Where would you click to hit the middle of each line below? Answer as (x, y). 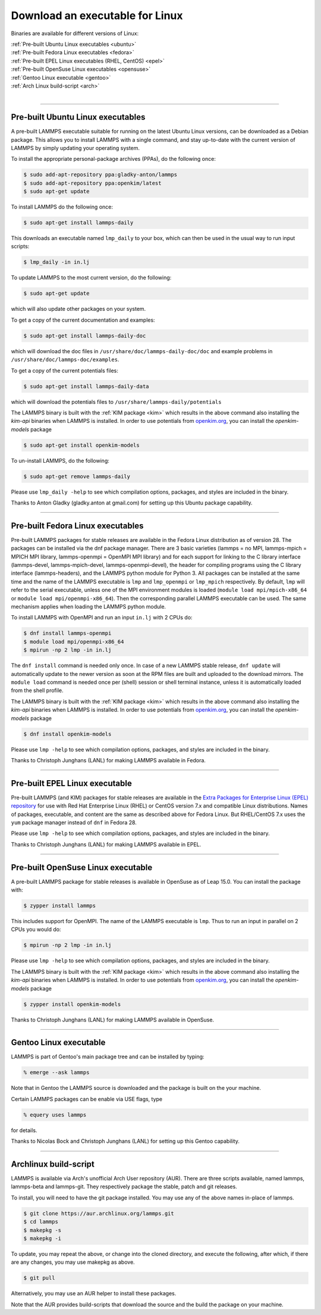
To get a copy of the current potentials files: (65, 370)
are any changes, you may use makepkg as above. (73, 1262)
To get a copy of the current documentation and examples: (83, 320)
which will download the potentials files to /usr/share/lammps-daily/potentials (116, 401)
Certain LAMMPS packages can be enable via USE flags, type (87, 1099)
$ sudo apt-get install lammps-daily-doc (85, 336)
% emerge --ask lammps (56, 1073)
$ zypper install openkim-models (72, 1004)
